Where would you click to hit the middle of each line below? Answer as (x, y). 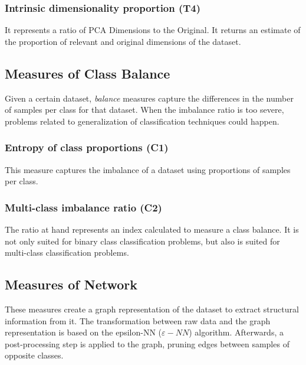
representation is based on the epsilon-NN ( (83, 332)
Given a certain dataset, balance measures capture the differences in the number (149, 98)
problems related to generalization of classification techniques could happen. (142, 121)
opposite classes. (34, 355)
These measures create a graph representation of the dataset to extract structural (152, 309)
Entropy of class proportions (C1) (87, 147)
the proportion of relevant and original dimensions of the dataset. (123, 41)
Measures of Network (71, 284)
